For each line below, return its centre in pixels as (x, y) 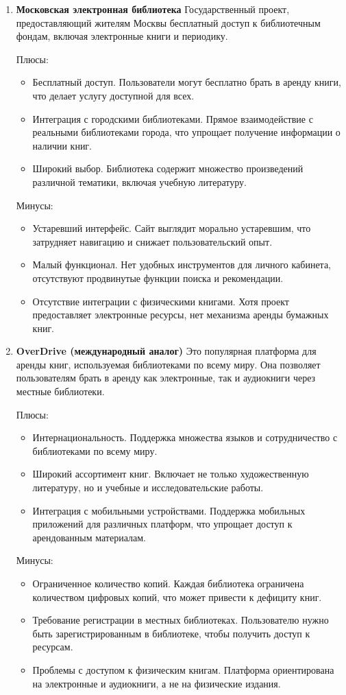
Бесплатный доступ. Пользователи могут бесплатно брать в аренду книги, (187, 82)
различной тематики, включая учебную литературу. (139, 181)
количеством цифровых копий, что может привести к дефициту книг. (177, 597)
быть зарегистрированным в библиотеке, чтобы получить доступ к (171, 633)
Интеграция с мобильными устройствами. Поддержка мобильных (169, 510)
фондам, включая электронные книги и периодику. (122, 36)
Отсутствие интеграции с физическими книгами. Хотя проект (161, 301)
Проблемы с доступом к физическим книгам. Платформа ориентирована (183, 669)
